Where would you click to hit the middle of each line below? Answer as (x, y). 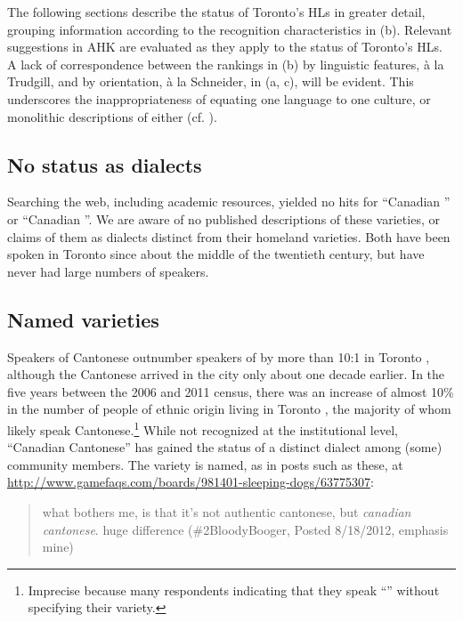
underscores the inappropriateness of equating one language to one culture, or (219, 98)
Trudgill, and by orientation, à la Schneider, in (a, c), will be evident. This (211, 81)
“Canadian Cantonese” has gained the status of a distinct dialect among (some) (225, 447)
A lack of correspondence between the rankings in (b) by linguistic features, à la (226, 64)
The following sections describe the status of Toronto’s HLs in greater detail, (216, 12)
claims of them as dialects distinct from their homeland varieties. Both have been (229, 236)
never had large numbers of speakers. (108, 271)
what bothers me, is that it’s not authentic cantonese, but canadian (227, 511)
